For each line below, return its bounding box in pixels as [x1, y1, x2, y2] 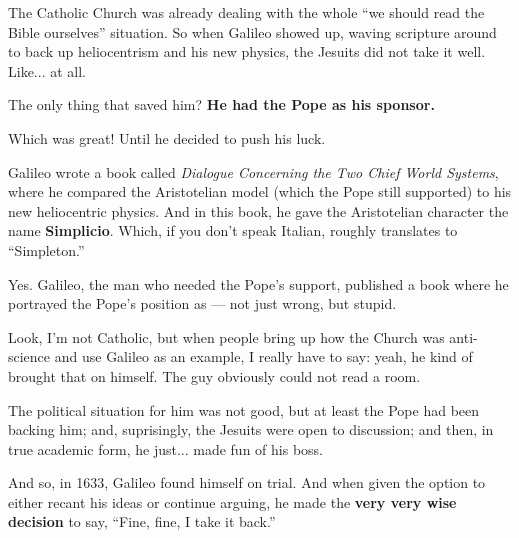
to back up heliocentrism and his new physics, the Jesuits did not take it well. [8, 41, 486, 62]
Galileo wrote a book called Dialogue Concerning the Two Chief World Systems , [8, 161, 499, 182]
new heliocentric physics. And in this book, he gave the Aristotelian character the [8, 200, 509, 221]
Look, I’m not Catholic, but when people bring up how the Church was [8, 326, 445, 347]
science [8, 346, 51, 367]
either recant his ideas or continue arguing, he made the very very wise [8, 491, 457, 512]
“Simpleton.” [8, 239, 85, 260]
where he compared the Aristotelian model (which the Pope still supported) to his [8, 181, 512, 202]
